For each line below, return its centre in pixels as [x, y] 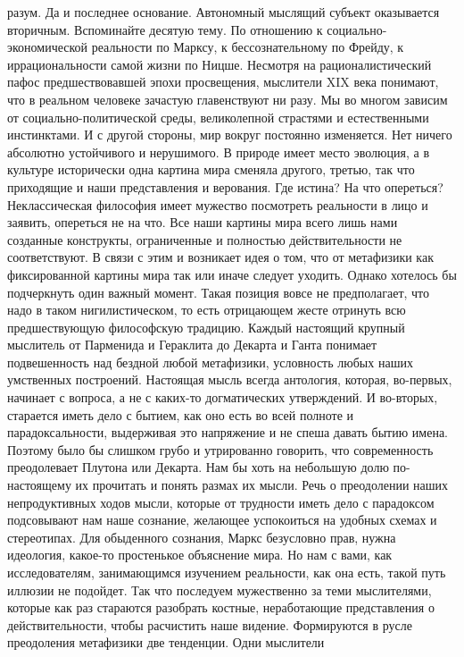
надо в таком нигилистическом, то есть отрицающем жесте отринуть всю [207, 310]
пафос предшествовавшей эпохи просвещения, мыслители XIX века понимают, [223, 82]
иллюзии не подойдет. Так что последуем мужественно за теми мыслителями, [220, 590]
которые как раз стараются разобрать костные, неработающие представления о [221, 607]
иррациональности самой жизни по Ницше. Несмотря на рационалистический [220, 64]
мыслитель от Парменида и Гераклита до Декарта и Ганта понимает [192, 345]
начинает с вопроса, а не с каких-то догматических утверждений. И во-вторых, [223, 397]
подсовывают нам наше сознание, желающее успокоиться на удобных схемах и [222, 520]
